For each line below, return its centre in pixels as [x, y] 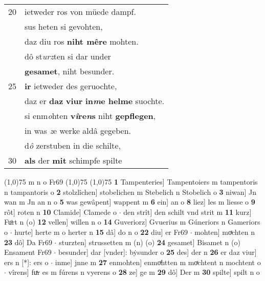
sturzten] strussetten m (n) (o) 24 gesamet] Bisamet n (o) [150, 242]
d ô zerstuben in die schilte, [73, 145]
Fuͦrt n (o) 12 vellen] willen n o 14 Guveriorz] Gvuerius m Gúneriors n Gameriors [132, 222]
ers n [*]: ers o [26, 262]
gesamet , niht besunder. [70, 71]
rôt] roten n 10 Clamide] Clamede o [60, 212]
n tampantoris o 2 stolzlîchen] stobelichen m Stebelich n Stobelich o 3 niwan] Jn [130, 192]
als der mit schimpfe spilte [73, 160]
